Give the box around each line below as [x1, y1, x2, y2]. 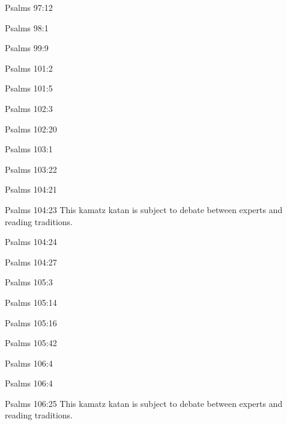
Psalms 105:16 [5, 316, 57, 329]
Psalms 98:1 [5, 21, 49, 34]
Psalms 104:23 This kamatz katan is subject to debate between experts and [5, 203, 283, 216]
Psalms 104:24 [5, 235, 57, 248]
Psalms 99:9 [5, 42, 49, 54]
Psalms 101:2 [5, 61, 53, 74]
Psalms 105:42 [5, 337, 57, 349]
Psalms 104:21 [5, 183, 57, 196]
